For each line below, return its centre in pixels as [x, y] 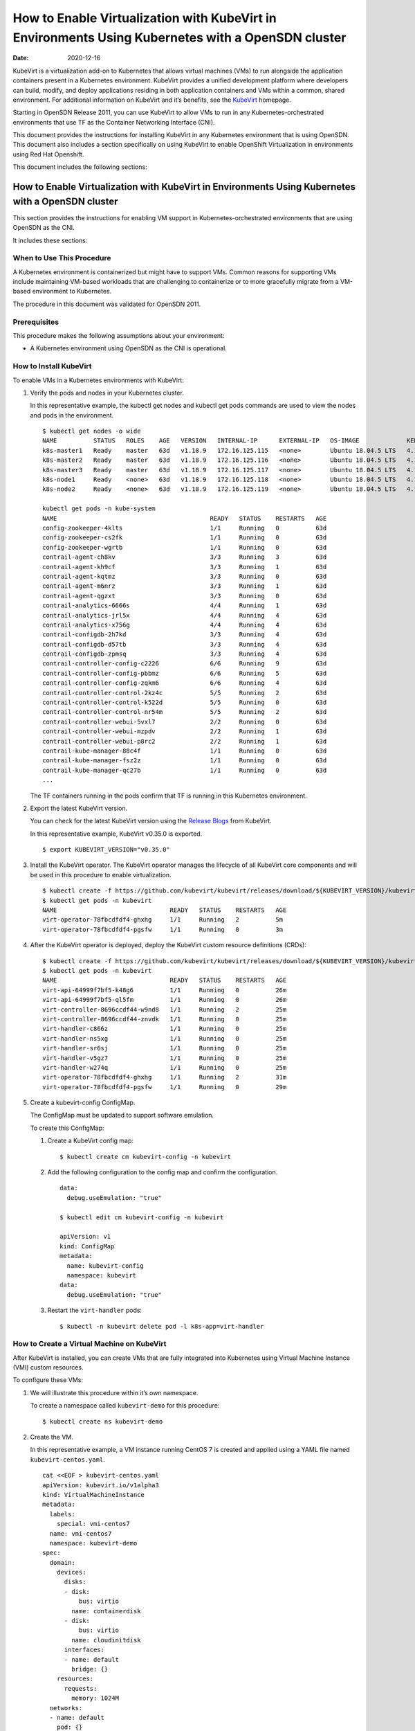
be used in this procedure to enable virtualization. [101, 875]
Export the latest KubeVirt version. [79, 808]
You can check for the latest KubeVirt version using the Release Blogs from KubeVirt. [151, 821]
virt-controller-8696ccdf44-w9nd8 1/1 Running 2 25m [165, 1010]
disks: [75, 1582]
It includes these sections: [50, 240]
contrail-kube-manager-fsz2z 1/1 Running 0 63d [185, 761]
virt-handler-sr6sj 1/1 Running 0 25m [165, 1048]
